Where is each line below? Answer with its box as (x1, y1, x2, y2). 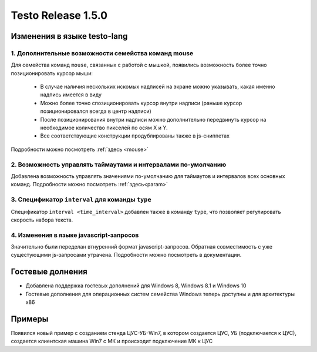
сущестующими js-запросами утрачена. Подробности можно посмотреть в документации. (11, 252, 242, 259)
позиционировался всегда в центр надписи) (40, 108, 152, 115)
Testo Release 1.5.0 (11, 9, 108, 22)
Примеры (11, 314, 49, 324)
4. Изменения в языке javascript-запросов (11, 231, 139, 239)
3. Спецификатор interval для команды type (11, 196, 152, 204)
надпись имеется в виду (40, 91, 102, 98)
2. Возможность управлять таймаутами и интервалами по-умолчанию (11, 160, 227, 169)
